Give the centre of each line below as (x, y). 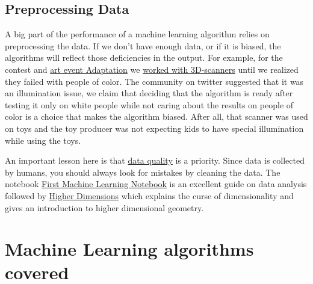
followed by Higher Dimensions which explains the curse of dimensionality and (149, 195)
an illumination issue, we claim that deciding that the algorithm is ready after (149, 93)
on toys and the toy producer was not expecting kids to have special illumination (154, 128)
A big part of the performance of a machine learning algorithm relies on (137, 34)
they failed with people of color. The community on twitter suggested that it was (154, 81)
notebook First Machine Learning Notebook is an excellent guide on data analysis (156, 184)
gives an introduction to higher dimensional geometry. (104, 207)
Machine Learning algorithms (129, 249)
